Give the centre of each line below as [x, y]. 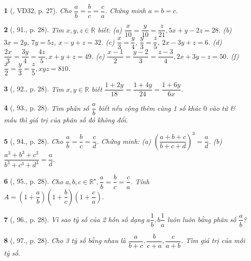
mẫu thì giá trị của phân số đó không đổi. [66, 120]
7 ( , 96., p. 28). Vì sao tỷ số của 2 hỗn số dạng [74, 219]
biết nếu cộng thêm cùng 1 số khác [150, 108]
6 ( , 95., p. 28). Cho [33, 181]
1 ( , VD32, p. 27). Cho [38, 10]
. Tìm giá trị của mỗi [213, 240]
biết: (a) [110, 29]
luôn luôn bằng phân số [202, 219]
